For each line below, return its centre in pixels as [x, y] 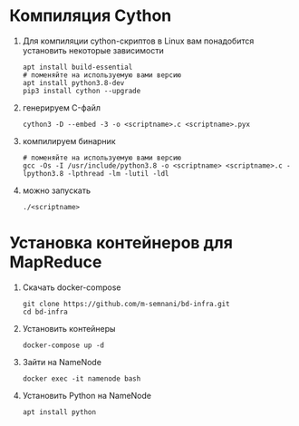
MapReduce [56, 262]
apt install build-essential [77, 67]
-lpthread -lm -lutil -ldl [118, 173]
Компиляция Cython [91, 16]
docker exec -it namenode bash [82, 378]
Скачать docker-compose [72, 287]
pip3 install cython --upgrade [82, 91]
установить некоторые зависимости [93, 50]
